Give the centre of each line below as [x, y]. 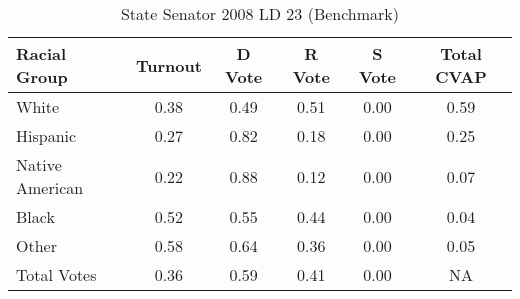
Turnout [168, 65]
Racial [41, 53]
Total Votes [56, 274]
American [50, 187]
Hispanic [46, 135]
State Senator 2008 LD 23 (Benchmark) [260, 13]
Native [39, 164]
